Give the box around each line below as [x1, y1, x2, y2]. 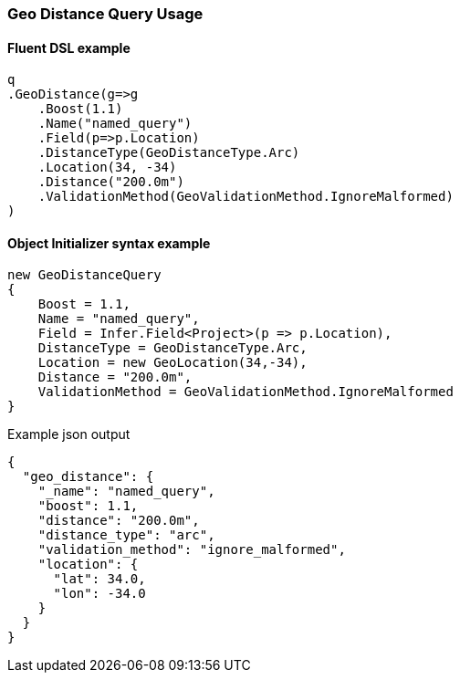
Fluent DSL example [7, 39, 131, 56]
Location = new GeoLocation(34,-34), [37, 355, 308, 371]
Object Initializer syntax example [7, 235, 211, 251]
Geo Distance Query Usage [7, 5, 204, 23]
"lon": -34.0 [53, 586, 146, 602]
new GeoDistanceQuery [7, 267, 162, 283]
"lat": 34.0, [53, 571, 146, 587]
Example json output [7, 426, 131, 443]
